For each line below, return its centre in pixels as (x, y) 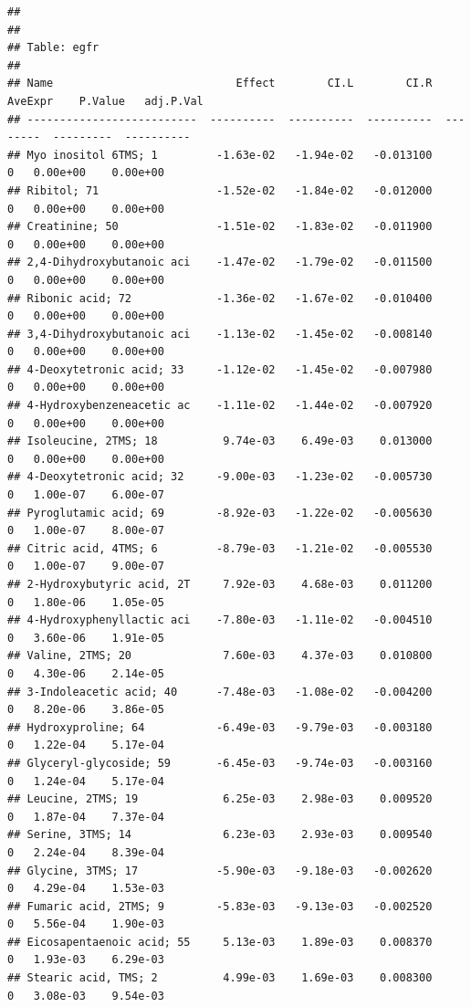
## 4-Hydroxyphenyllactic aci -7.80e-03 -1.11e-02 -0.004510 (220, 620)
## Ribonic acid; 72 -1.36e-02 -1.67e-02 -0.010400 (220, 298)
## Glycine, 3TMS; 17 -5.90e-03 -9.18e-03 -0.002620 (220, 871)
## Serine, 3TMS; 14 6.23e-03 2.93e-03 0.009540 (220, 835)
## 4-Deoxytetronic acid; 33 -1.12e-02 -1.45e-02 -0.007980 (220, 369)
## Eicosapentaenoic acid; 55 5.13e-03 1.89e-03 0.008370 (220, 942)
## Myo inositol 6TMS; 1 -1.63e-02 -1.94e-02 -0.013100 (220, 155)
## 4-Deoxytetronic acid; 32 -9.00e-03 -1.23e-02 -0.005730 (220, 477)
